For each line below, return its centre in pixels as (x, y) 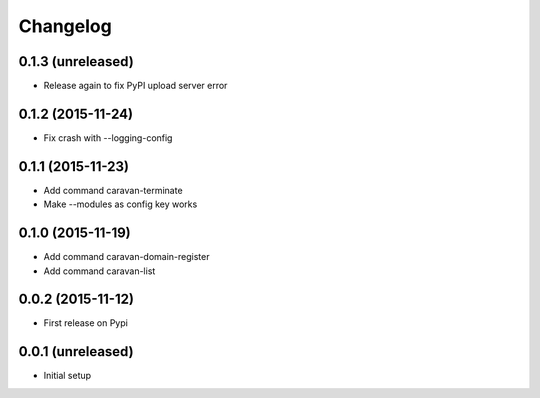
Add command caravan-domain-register (126, 257)
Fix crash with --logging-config (108, 137)
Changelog (65, 26)
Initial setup (67, 376)
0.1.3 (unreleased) (76, 61)
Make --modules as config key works (120, 204)
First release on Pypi (86, 323)
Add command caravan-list (99, 271)
